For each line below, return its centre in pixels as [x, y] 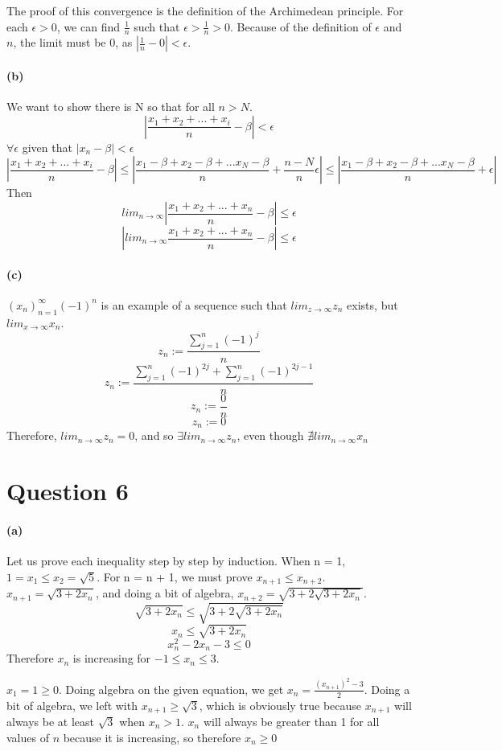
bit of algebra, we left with [72, 705]
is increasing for [112, 658]
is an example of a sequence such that [194, 304]
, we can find [88, 26]
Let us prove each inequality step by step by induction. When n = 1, [176, 561]
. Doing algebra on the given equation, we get [171, 689]
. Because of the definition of [301, 26]
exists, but [372, 304]
